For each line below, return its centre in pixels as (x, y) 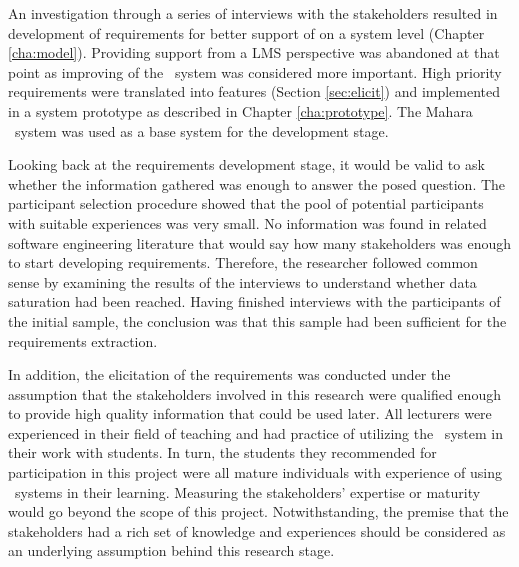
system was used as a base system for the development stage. (201, 130)
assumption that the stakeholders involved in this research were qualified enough (254, 393)
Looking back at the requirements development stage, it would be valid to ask (246, 164)
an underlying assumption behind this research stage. (171, 550)
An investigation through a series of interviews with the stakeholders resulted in (253, 13)
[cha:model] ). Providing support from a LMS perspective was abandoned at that (254, 52)
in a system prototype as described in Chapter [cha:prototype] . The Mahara (240, 110)
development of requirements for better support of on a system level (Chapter (246, 32)
